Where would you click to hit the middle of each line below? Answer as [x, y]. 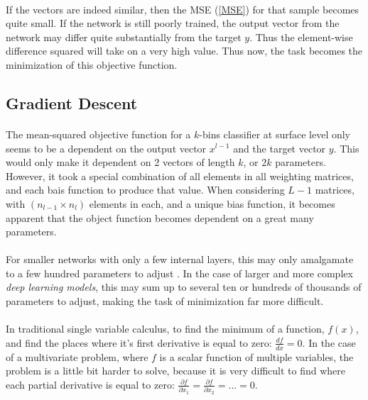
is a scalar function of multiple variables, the [256, 356]
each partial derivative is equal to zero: [90, 384]
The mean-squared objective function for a [98, 134]
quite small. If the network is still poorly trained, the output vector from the [173, 23]
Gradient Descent [72, 102]
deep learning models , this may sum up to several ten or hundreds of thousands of [184, 287]
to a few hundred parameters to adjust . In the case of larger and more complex [179, 273]
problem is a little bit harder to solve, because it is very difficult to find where [176, 371]
